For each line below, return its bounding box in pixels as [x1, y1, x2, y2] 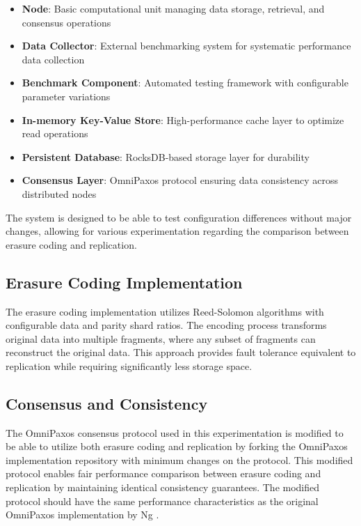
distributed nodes [22, 186, 97, 201]
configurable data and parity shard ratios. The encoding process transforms [6, 318, 327, 332]
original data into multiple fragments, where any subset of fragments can [6, 331, 316, 346]
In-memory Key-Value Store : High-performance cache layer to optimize [22, 112, 344, 127]
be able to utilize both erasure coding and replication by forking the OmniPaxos [6, 439, 348, 454]
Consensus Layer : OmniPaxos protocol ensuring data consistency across [22, 173, 339, 187]
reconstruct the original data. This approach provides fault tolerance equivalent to [6, 345, 356, 359]
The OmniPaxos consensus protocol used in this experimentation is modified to [6, 425, 344, 440]
